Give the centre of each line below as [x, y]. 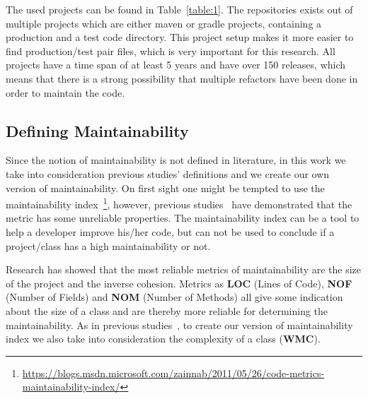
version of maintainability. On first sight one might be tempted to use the [165, 187]
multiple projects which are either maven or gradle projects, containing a [164, 23]
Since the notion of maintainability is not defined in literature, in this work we [176, 160]
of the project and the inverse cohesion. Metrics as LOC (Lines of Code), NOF [179, 283]
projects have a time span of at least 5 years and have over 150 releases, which [176, 65]
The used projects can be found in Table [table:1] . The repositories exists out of [179, 9]
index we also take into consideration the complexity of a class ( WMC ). [163, 339]
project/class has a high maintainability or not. [108, 245]
